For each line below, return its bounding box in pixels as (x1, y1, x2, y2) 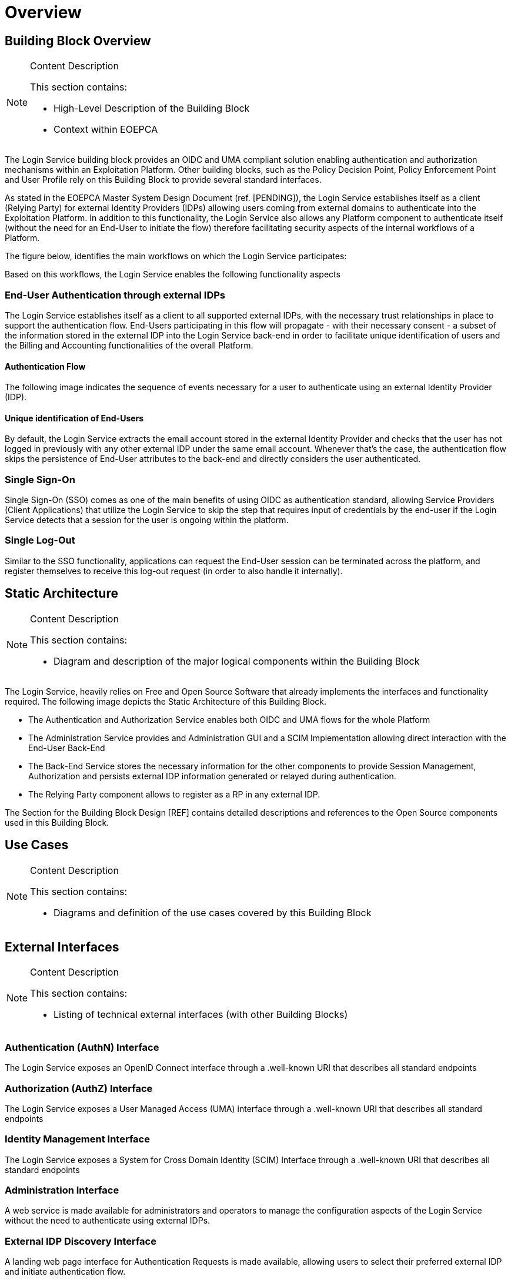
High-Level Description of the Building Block (54, 102, 250, 115)
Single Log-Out (5, 534, 75, 547)
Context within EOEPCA (54, 123, 158, 136)
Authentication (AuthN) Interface (5, 1041, 159, 1053)
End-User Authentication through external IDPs (5, 289, 226, 301)
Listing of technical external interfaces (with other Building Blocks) (54, 1008, 348, 1021)
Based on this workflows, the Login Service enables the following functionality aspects (5, 269, 340, 280)
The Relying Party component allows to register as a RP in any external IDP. (28, 789, 320, 799)
